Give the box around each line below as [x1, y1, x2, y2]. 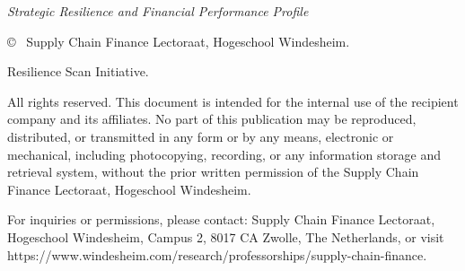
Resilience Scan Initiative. [7, 62, 149, 81]
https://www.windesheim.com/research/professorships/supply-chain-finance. [7, 245, 427, 264]
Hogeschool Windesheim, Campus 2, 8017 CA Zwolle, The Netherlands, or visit [7, 227, 444, 246]
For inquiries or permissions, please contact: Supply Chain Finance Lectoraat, [7, 210, 435, 229]
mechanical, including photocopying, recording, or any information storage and [7, 144, 441, 163]
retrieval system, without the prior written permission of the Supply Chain [7, 162, 419, 181]
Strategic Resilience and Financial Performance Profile [7, 2, 309, 20]
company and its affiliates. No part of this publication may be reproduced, [7, 109, 417, 128]
